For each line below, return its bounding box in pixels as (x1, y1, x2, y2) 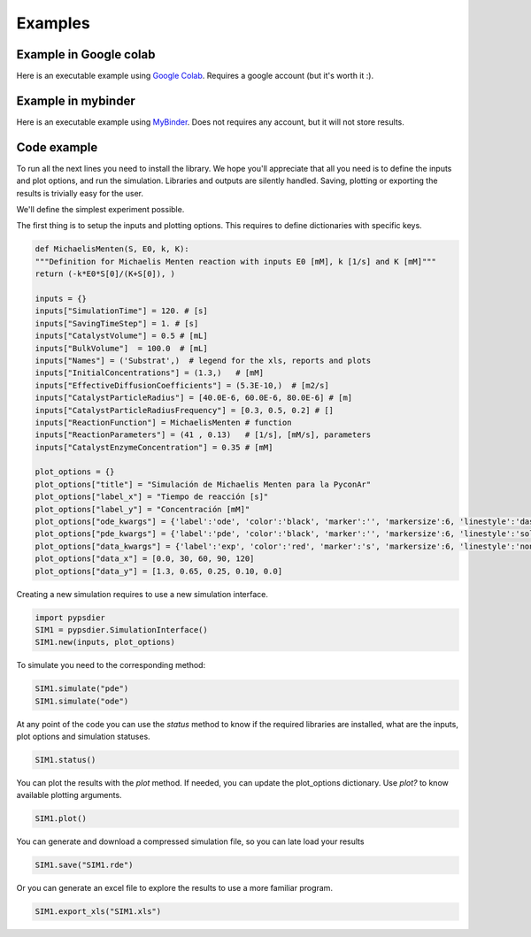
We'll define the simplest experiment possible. (16, 204, 185, 215)
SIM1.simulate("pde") (35, 684, 129, 694)
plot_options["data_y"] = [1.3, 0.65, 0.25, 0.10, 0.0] (35, 566, 283, 576)
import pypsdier (35, 612, 106, 623)
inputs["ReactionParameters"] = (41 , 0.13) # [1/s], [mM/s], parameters (35, 430, 372, 440)
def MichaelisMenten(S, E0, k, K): (35, 244, 189, 254)
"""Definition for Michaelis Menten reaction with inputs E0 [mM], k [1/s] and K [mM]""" (35, 257, 437, 266)
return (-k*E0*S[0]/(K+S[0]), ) (35, 269, 176, 279)
